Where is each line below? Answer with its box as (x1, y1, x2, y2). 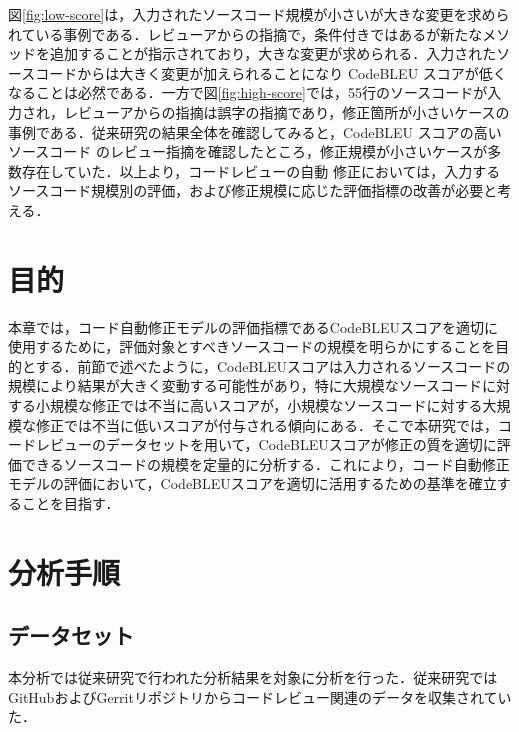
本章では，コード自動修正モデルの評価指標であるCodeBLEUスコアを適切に (8, 316, 499, 337)
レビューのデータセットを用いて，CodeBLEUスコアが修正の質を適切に (35, 434, 497, 455)
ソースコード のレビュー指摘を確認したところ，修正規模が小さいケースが (8, 141, 488, 162)
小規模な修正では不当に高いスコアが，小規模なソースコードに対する (35, 395, 483, 416)
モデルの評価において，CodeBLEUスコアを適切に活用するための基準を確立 (8, 473, 497, 494)
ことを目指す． (21, 493, 120, 513)
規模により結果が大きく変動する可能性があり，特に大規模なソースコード (8, 375, 483, 396)
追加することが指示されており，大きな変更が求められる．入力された (49, 43, 497, 64)
